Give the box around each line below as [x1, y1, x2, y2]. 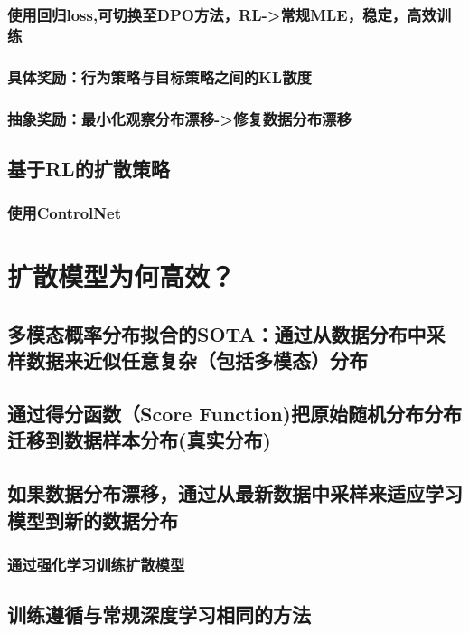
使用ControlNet [7, 202, 121, 224]
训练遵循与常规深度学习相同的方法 [7, 600, 311, 628]
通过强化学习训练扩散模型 [7, 553, 185, 575]
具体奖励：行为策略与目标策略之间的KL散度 [7, 65, 312, 88]
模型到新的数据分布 [7, 505, 178, 534]
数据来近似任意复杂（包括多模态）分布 [25, 346, 368, 374]
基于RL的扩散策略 [7, 154, 170, 182]
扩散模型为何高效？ [7, 258, 236, 295]
